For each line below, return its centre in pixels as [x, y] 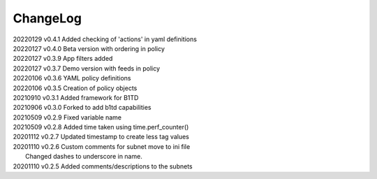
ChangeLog [47, 18]
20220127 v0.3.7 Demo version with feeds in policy [87, 68]
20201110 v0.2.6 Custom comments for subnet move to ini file [102, 146]
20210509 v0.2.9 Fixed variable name [67, 117]
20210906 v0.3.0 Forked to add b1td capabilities [82, 108]
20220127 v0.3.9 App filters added [63, 59]
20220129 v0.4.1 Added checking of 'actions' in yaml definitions [105, 39]
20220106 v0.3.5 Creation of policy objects [75, 88]
